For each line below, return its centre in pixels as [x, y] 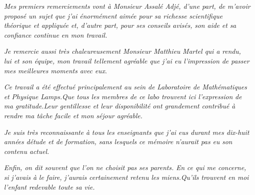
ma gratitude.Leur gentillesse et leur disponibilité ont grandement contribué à [120, 106]
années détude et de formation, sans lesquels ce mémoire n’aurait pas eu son [118, 141]
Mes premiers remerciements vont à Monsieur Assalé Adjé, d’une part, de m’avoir [127, 6]
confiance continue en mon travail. [56, 34]
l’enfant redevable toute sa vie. [49, 186]
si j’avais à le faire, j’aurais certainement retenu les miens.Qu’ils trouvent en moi [127, 177]
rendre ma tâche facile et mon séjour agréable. [73, 115]
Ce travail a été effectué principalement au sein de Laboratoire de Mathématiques [126, 87]
